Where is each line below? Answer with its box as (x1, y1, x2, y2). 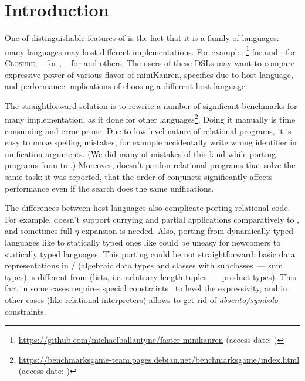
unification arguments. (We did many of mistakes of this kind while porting (5, 147, 276, 159)
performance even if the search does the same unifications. (5, 182, 214, 194)
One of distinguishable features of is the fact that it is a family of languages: (5, 32, 279, 44)
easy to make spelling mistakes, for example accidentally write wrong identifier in (5, 136, 297, 148)
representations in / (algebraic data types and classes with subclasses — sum (5, 259, 283, 271)
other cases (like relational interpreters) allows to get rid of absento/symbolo (5, 293, 278, 305)
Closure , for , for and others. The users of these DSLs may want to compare (5, 56, 295, 69)
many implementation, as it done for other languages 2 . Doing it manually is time (5, 111, 296, 125)
